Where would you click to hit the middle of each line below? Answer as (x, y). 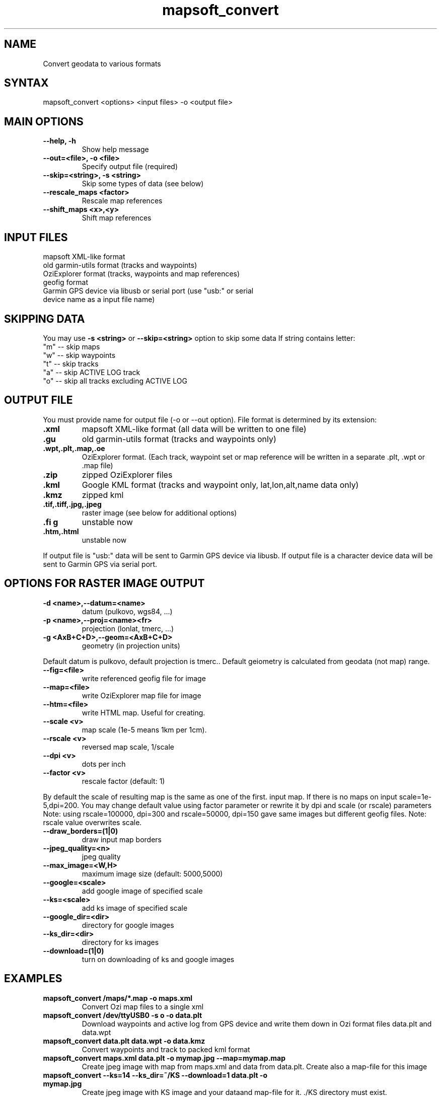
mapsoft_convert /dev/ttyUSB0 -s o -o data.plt (123, 1015)
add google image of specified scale (142, 891)
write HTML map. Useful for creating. (143, 712)
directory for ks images (120, 942)
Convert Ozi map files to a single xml (143, 1006)
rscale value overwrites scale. (92, 822)
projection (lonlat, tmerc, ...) (128, 628)
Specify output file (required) (130, 167)
